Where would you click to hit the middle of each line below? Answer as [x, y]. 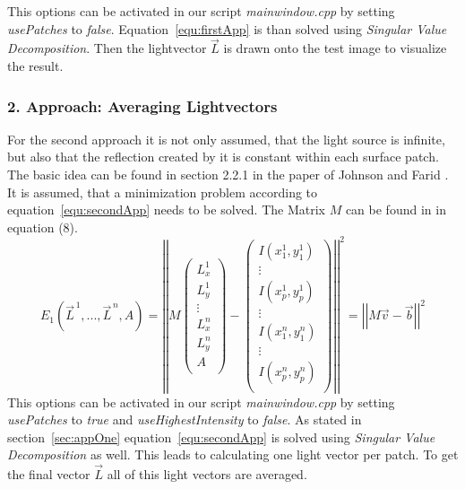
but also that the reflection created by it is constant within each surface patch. [223, 157]
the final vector [49, 474]
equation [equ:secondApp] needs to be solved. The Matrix [166, 210]
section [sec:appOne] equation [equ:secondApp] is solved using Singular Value [221, 437]
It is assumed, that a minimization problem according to [163, 192]
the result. [35, 65]
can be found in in [396, 210]
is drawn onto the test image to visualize [335, 48]
